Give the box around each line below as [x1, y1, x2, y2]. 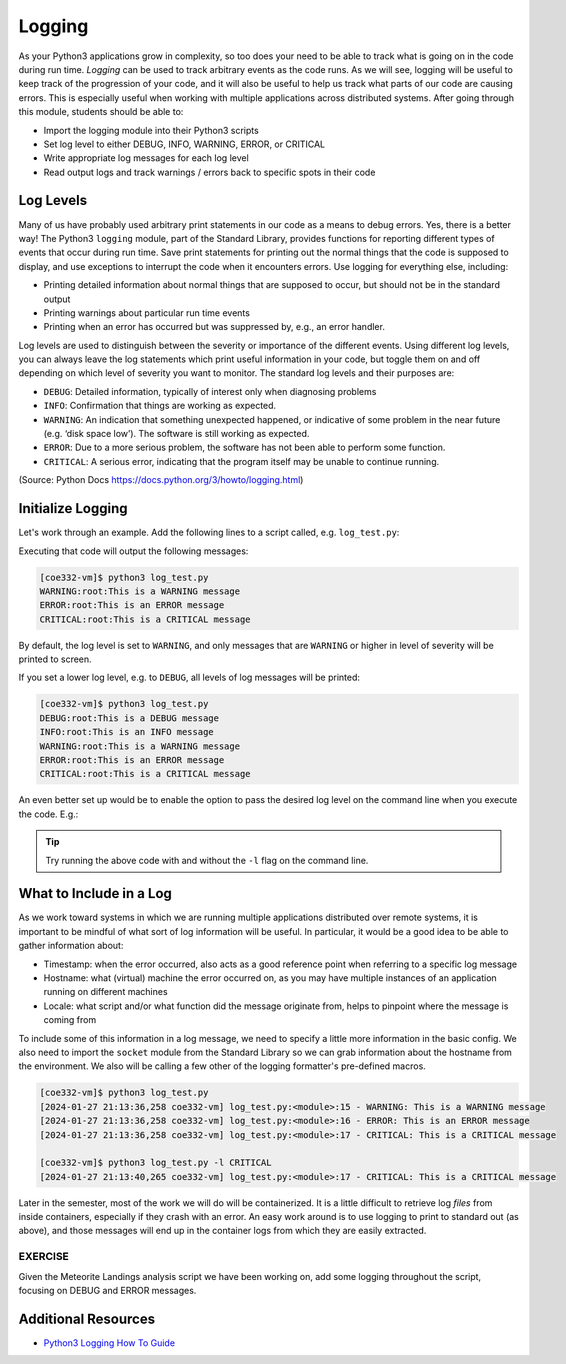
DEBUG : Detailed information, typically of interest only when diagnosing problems [43, 385, 377, 397]
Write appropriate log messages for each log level [43, 152, 249, 164]
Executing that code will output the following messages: [18, 545, 249, 557]
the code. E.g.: [18, 808, 79, 820]
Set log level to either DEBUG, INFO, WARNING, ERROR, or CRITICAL [43, 138, 326, 150]
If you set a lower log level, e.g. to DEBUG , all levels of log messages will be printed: [18, 671, 360, 684]
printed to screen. [18, 653, 92, 665]
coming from [43, 1014, 97, 1026]
